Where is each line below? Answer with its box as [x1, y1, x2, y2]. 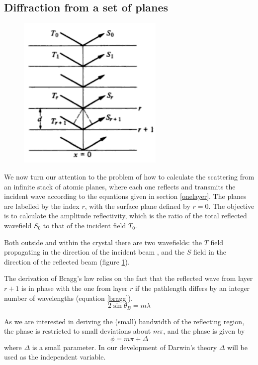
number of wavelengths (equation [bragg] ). [4, 292, 133, 303]
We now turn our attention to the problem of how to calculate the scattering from [4, 172, 255, 182]
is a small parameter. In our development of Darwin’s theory [32, 342, 217, 352]
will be [227, 342, 248, 352]
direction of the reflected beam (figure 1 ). [4, 256, 130, 267]
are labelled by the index [4, 200, 80, 211]
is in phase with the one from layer [21, 283, 128, 293]
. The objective [208, 200, 255, 211]
